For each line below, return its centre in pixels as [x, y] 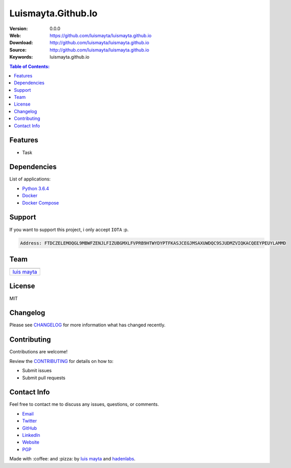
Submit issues [37, 371]
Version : [19, 29]
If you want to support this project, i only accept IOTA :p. [69, 229]
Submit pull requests [44, 378]
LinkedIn [31, 435]
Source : [18, 50]
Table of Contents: [30, 66]
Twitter [30, 421]
